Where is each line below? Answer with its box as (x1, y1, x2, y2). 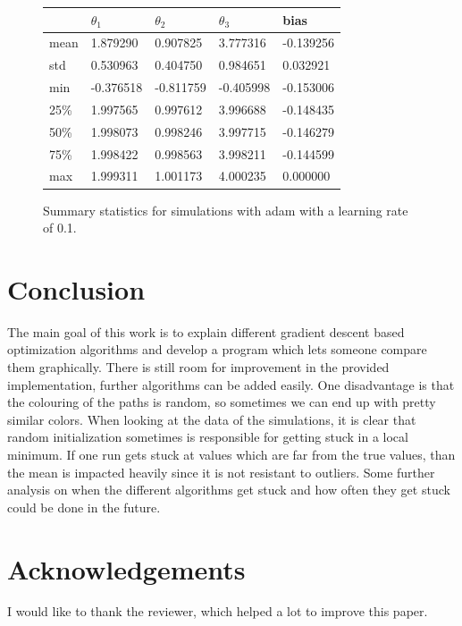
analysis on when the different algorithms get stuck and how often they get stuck (7, 480, 450, 499)
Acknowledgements (7, 550, 246, 587)
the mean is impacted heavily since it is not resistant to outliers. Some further (7, 462, 435, 481)
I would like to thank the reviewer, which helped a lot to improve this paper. (7, 602, 428, 621)
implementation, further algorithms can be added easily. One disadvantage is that (7, 375, 455, 393)
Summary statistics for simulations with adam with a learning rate (43, 200, 408, 219)
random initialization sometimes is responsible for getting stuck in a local (7, 427, 408, 446)
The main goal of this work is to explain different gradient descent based (7, 322, 405, 341)
